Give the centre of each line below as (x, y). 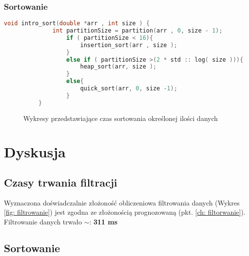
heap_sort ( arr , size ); (118, 67)
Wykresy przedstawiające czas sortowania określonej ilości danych (121, 118)
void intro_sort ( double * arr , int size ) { (77, 24)
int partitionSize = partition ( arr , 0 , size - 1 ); (138, 31)
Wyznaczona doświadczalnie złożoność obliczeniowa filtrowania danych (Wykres (122, 202)
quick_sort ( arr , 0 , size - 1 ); (129, 89)
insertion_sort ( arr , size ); (129, 45)
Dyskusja (35, 151)
